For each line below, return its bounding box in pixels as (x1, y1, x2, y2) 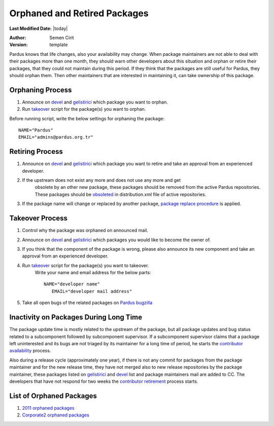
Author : (9, 35, 26, 41)
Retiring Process (9, 147, 63, 156)
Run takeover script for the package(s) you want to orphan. (22, 106, 146, 112)
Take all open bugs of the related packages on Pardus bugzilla (22, 300, 153, 306)
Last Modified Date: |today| (9, 25, 68, 31)
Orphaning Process (9, 85, 72, 94)
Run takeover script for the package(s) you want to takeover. (22, 262, 149, 269)
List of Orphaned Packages (9, 391, 97, 400)
